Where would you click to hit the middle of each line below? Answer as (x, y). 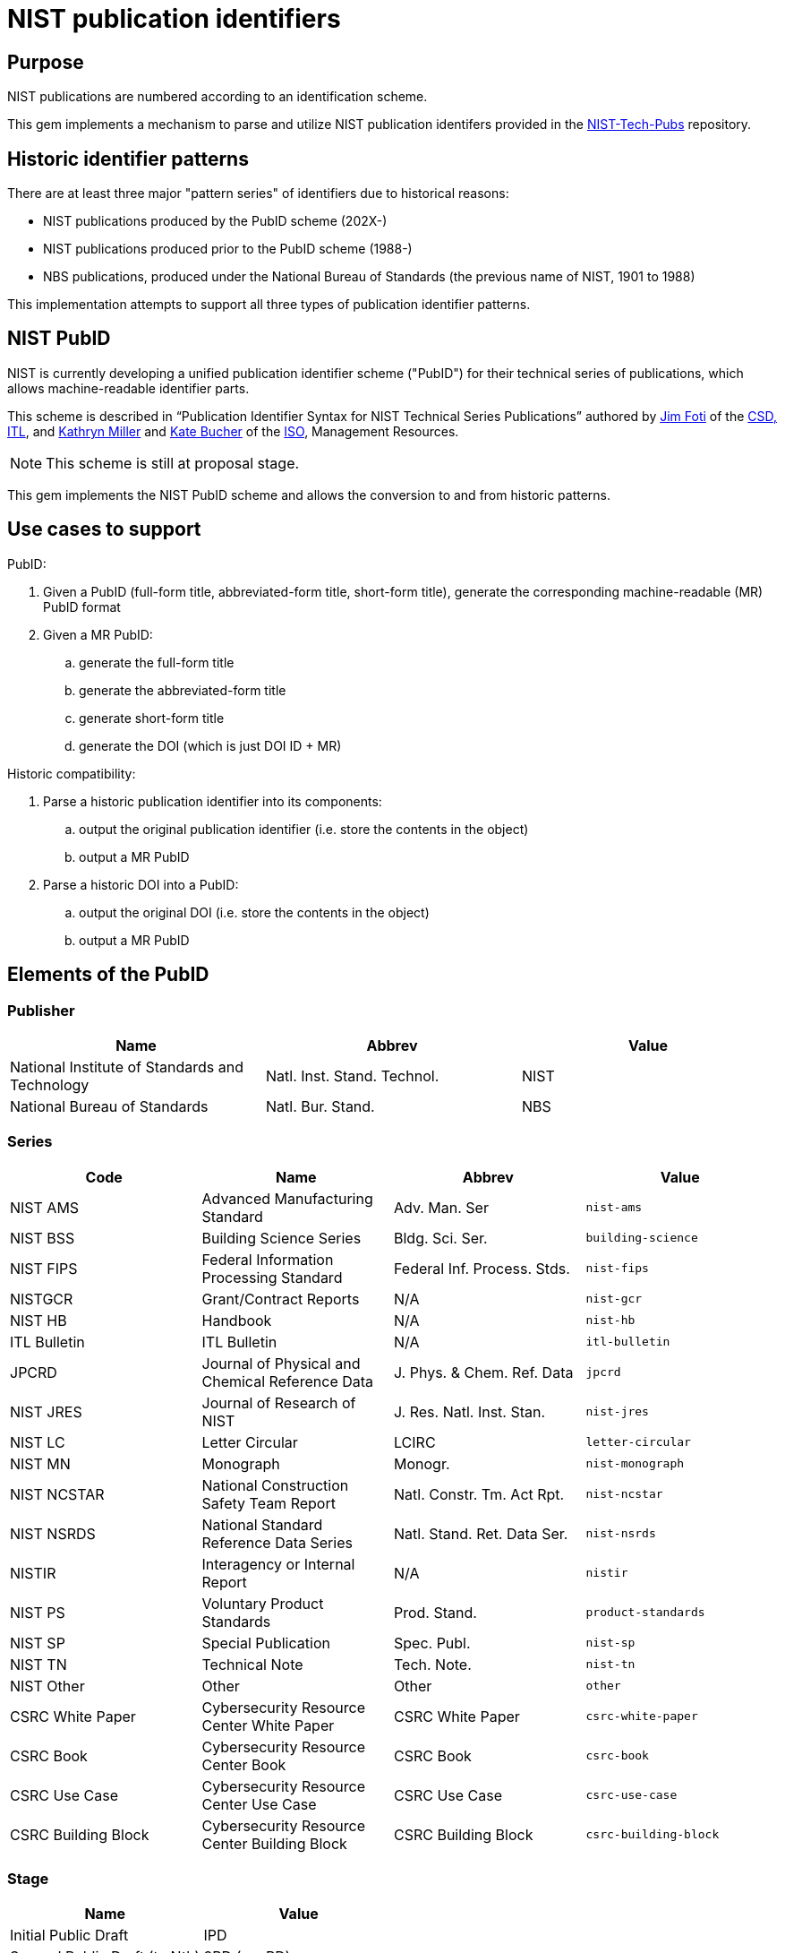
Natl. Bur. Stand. (320, 1106)
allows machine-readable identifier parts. (128, 388)
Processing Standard (272, 1277)
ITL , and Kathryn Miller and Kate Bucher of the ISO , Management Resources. (233, 431)
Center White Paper (268, 1725)
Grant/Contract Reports (281, 1299)
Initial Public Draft (69, 1936)
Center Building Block (274, 1843)
